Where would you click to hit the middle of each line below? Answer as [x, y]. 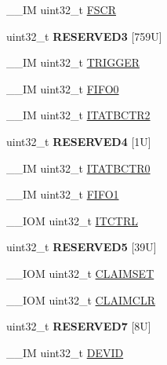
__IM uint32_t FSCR [62, 9]
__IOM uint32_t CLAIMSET [80, 273]
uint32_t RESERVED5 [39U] [82, 247]
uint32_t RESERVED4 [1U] [79, 141]
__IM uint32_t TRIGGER [73, 62]
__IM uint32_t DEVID [65, 352]
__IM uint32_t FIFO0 [63, 88]
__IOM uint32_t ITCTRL [73, 220]
